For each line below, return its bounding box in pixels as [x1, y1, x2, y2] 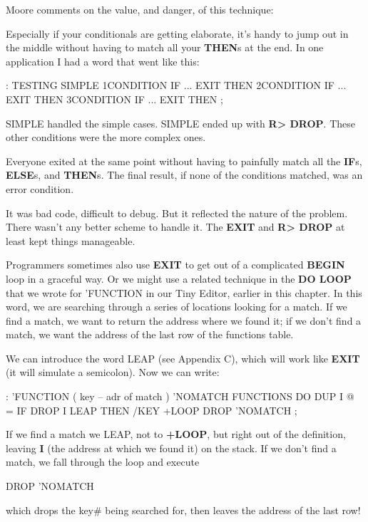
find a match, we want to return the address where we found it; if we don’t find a [6, 313, 362, 328]
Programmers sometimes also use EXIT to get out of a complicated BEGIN [6, 257, 345, 272]
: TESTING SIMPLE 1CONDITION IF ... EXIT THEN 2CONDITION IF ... [6, 78, 347, 93]
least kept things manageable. [6, 233, 136, 248]
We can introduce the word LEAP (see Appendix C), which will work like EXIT [6, 350, 360, 365]
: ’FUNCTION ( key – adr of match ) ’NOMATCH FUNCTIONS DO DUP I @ [6, 389, 354, 404]
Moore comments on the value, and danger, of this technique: [6, 2, 274, 16]
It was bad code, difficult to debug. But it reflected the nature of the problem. [6, 205, 348, 220]
